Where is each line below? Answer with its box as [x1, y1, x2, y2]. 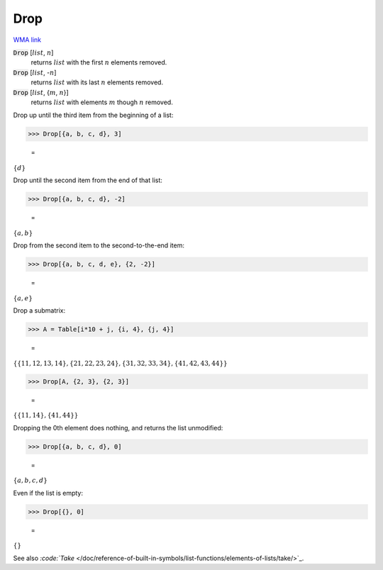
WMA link [13, 35, 42, 44]
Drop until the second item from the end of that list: [13, 176, 163, 184]
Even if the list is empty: [13, 488, 84, 497]
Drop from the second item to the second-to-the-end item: [13, 241, 184, 250]
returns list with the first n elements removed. [30, 58, 167, 67]
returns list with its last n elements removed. [30, 78, 163, 86]
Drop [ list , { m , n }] [13, 88, 69, 96]
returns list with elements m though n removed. [30, 98, 173, 106]
